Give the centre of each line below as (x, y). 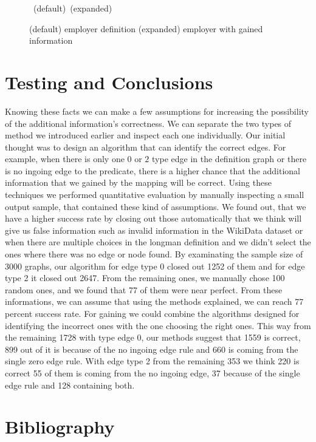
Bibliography (60, 427)
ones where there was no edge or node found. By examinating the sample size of (154, 254)
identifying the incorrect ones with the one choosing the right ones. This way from (158, 325)
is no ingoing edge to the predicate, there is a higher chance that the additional (153, 170)
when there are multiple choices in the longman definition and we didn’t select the (158, 242)
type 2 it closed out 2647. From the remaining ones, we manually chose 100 (145, 278)
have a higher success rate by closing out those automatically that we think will (153, 218)
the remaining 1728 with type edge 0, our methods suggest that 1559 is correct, (153, 337)
